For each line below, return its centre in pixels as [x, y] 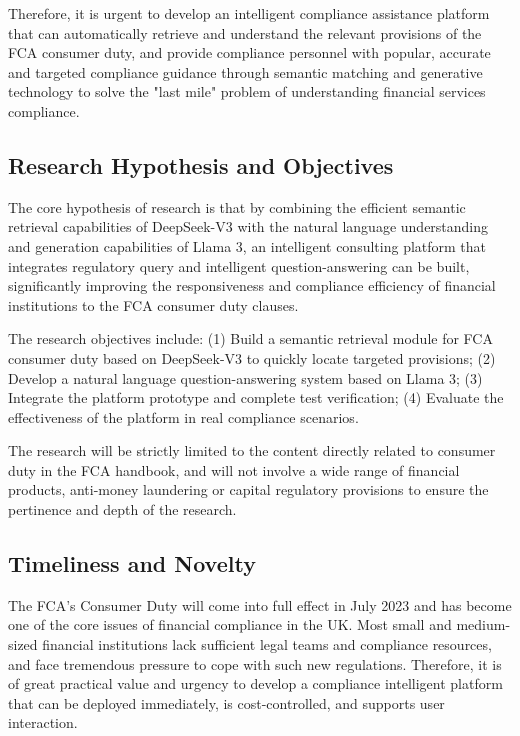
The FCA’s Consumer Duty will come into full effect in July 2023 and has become [260, 604]
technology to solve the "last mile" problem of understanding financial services [247, 91]
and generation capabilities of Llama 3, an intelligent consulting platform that [247, 245]
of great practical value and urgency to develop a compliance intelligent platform [255, 683]
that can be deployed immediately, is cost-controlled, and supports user [226, 702]
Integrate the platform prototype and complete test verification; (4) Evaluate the [256, 397]
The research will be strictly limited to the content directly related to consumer [252, 450]
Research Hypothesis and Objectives [201, 164]
